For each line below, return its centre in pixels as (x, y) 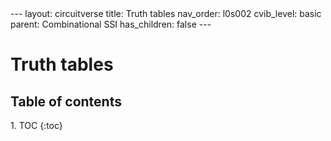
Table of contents (66, 101)
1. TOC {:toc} (36, 125)
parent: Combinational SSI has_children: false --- (111, 24)
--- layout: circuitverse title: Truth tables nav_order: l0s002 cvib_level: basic (166, 13)
